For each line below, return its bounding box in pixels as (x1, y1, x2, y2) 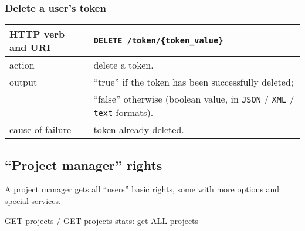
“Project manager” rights (5, 155, 162, 174)
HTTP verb (9, 27, 65, 41)
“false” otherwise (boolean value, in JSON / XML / (93, 92, 294, 106)
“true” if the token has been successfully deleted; (93, 75, 294, 89)
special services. (5, 195, 61, 207)
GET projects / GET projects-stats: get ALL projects (5, 214, 199, 226)
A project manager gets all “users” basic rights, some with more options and (5, 183, 280, 195)
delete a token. (93, 58, 154, 72)
